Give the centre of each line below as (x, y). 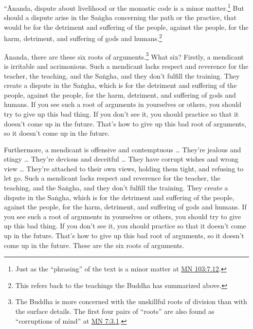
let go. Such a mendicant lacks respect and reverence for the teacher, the (112, 178)
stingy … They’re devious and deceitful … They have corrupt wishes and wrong (121, 159)
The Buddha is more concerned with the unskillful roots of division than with (131, 301)
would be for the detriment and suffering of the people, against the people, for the (126, 27)
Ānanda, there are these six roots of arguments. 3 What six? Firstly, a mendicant (124, 56)
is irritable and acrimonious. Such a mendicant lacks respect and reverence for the (126, 66)
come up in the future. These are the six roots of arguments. (94, 245)
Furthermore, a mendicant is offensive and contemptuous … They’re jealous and (123, 149)
